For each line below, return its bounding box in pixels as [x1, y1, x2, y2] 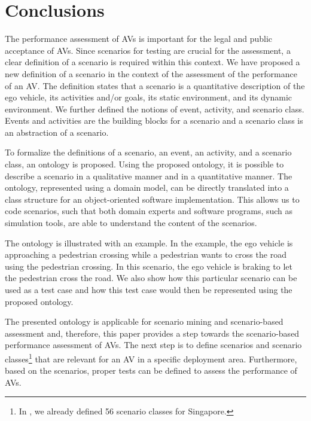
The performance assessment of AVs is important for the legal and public [5, 32, 273, 45]
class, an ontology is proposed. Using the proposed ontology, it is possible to [5, 158, 284, 170]
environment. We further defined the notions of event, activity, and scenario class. [5, 102, 304, 115]
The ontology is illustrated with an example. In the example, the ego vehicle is [5, 236, 293, 249]
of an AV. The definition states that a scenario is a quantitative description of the [5, 79, 305, 91]
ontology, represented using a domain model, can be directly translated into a [5, 181, 289, 194]
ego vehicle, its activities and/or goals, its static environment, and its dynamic [5, 91, 292, 103]
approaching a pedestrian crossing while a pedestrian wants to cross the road [5, 248, 286, 261]
